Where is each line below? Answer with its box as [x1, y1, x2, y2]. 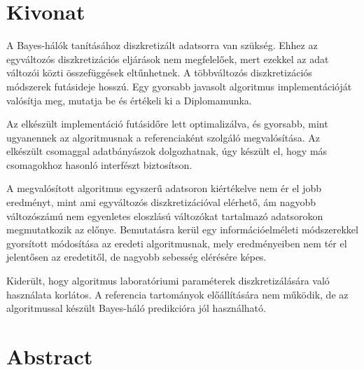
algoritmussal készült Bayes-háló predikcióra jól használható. [6, 301, 266, 315]
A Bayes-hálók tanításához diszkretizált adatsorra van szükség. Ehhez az [6, 38, 318, 53]
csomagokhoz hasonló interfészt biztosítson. [6, 157, 192, 172]
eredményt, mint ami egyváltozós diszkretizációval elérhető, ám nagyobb [6, 195, 316, 210]
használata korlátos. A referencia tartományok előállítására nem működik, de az [6, 287, 349, 301]
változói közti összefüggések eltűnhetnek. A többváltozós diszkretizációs [6, 65, 312, 80]
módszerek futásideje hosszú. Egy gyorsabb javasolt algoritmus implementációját [6, 78, 352, 93]
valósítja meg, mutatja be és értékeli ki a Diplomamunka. [6, 92, 252, 107]
